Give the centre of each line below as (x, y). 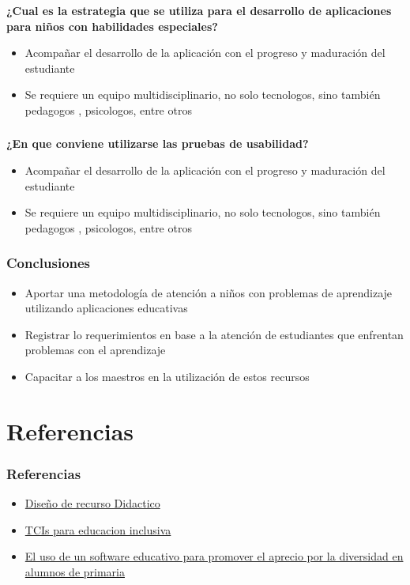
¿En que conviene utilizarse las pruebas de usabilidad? (158, 143)
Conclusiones (49, 263)
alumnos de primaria (75, 571)
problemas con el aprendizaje (95, 350)
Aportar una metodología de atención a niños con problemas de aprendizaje (209, 292)
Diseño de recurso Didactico (92, 503)
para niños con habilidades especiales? (112, 26)
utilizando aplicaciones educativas (106, 308)
